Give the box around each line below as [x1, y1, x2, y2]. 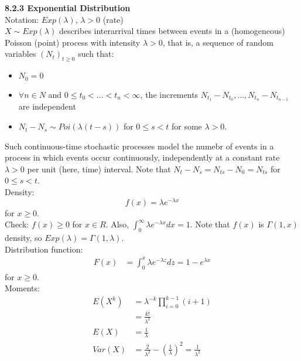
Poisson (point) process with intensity [5, 36, 141, 48]
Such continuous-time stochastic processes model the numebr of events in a [5, 139, 274, 152]
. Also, [105, 218, 129, 230]
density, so [5, 231, 42, 244]
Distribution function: [5, 243, 83, 255]
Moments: [5, 282, 40, 294]
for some [171, 120, 202, 132]
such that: [78, 47, 114, 60]
